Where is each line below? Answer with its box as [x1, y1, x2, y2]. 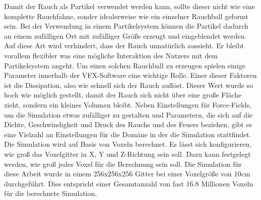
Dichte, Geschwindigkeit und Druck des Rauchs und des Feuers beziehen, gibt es [4, 119, 252, 130]
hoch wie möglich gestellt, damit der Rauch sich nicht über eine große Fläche [4, 89, 242, 100]
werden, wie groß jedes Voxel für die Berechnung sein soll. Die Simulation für [4, 158, 242, 169]
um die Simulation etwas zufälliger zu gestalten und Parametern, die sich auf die [4, 109, 253, 120]
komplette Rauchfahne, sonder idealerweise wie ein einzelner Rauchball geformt [4, 11, 248, 21]
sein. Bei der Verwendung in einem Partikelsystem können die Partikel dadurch [4, 21, 248, 31]
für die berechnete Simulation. [4, 188, 97, 198]
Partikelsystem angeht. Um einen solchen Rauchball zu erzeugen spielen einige [4, 60, 245, 70]
